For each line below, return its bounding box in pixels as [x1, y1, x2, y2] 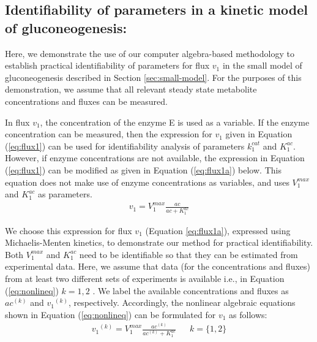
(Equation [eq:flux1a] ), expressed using [145, 224, 291, 237]
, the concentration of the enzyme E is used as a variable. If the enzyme [40, 115, 310, 128]
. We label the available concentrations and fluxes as [92, 284, 289, 297]
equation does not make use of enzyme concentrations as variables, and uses [5, 175, 289, 188]
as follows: [229, 308, 267, 321]
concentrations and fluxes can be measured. [5, 94, 168, 107]
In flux [5, 115, 30, 128]
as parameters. [38, 188, 92, 200]
